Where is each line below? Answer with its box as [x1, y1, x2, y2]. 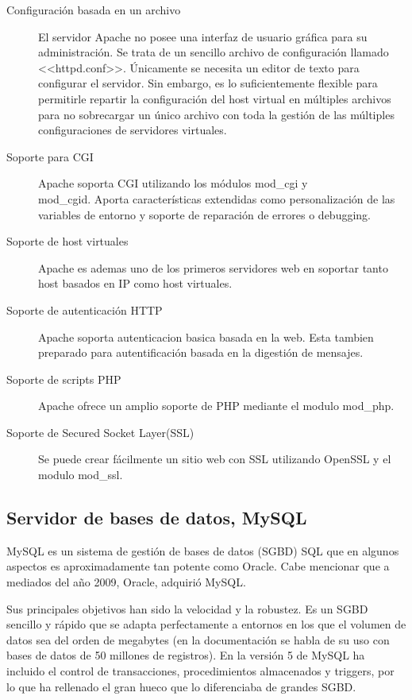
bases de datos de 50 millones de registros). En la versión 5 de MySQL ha [6, 647, 365, 663]
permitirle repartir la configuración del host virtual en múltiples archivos [38, 90, 391, 106]
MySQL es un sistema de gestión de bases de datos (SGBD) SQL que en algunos [6, 542, 399, 559]
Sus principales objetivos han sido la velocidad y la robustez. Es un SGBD [6, 600, 368, 617]
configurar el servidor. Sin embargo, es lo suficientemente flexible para [38, 75, 378, 91]
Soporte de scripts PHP [6, 370, 121, 387]
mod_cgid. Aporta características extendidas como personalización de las [38, 190, 395, 207]
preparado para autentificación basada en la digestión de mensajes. [38, 344, 364, 361]
